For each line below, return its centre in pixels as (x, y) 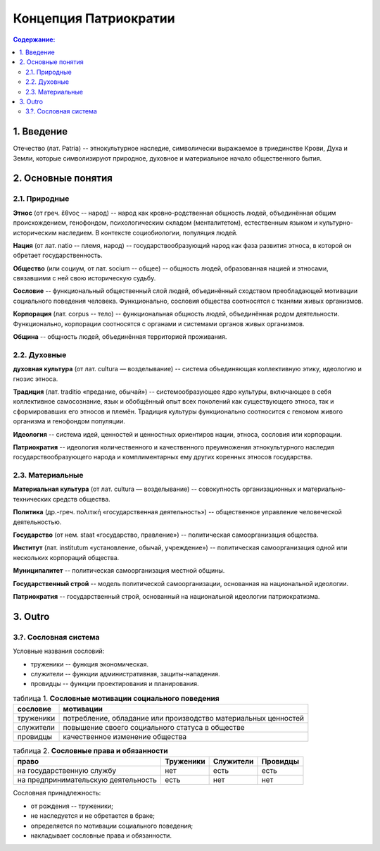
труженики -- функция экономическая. (90, 664)
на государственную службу (66, 771)
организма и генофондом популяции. (69, 421)
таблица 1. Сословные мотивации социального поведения (116, 698)
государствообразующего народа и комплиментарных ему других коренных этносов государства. (163, 457)
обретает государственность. (58, 255)
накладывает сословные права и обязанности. (101, 836)
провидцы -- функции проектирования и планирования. (115, 684)
